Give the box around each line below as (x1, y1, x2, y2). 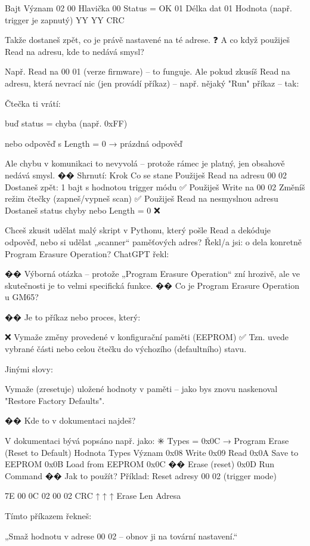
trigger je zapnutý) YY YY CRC (5, 13, 125, 26)
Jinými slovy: (5, 362, 53, 375)
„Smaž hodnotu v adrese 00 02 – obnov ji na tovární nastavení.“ (5, 529, 238, 542)
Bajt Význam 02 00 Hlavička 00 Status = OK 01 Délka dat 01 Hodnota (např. (5, 2, 292, 14)
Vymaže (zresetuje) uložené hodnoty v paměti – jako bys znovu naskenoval (5, 382, 278, 395)
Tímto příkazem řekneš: (5, 510, 92, 522)
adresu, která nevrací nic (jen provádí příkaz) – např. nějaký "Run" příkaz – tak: (5, 76, 299, 89)
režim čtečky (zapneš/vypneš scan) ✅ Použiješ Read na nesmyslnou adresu (5, 192, 278, 205)
